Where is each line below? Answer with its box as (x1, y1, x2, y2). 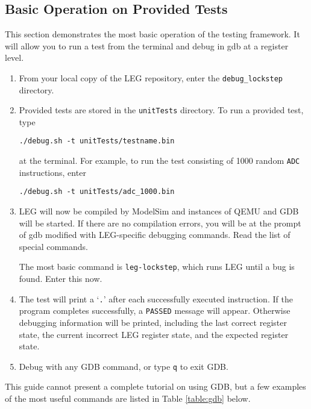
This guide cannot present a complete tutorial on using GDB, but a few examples (5, 380, 306, 393)
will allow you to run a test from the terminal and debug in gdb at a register (5, 39, 289, 52)
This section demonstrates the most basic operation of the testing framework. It (5, 28, 300, 40)
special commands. (19, 240, 88, 252)
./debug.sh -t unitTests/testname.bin (19, 137, 175, 146)
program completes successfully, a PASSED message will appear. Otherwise (19, 304, 291, 317)
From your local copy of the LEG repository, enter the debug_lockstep (19, 71, 283, 84)
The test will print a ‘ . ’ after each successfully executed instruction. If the (19, 292, 293, 305)
